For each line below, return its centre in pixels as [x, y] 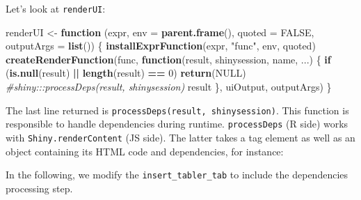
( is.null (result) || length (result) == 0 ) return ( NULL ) [126, 73]
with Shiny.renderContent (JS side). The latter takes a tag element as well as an [180, 137]
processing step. [39, 188]
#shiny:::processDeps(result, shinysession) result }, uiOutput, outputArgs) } [169, 87]
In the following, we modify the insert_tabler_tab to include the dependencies [177, 175]
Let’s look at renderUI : [56, 8]
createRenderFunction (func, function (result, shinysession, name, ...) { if [168, 59]
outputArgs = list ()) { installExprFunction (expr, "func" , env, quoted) [161, 46]
